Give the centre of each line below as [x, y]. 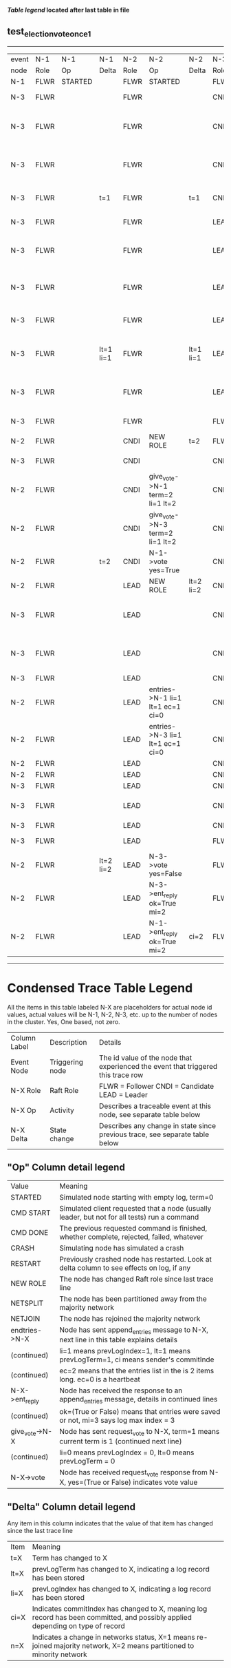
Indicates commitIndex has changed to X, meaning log [120, 1609]
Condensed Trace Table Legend [100, 988]
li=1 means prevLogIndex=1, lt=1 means [125, 1351]
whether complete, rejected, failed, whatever [132, 1237]
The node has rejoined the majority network [130, 1318]
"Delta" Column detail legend [71, 1507]
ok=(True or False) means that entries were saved [140, 1411]
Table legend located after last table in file [68, 10]
